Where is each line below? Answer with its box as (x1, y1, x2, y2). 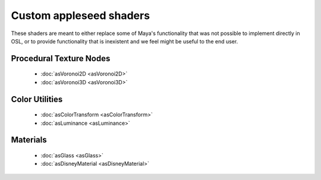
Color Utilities (11, 94, 63, 104)
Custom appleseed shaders (11, 9, 150, 22)
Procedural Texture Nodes (11, 53, 111, 64)
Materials (11, 135, 47, 145)
